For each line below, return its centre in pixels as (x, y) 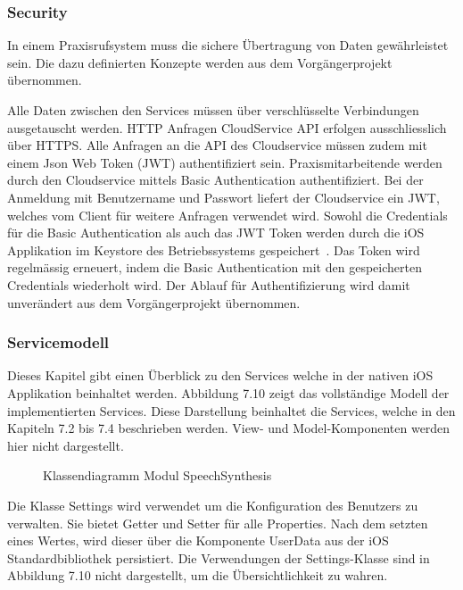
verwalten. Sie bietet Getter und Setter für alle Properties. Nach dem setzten (218, 523)
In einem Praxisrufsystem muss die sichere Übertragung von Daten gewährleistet (228, 45)
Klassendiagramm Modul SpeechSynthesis (157, 475)
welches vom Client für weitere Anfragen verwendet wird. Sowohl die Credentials (227, 215)
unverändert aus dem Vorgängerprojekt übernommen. (154, 302)
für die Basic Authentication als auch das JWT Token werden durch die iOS (216, 233)
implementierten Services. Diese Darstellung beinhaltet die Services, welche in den (231, 410)
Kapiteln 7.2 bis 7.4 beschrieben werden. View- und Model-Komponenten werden (229, 428)
